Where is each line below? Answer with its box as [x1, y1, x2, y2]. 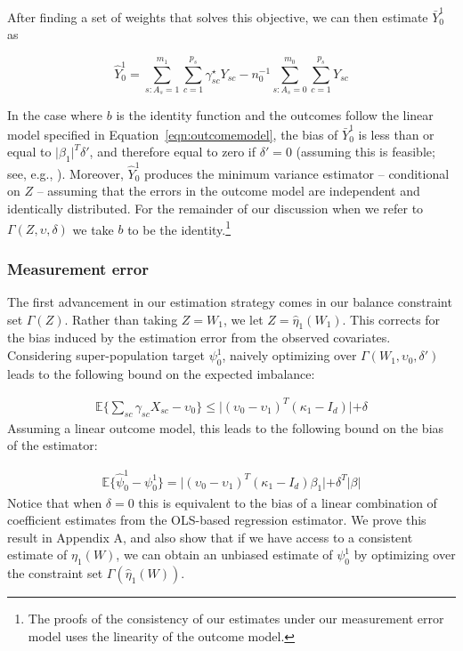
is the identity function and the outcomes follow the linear [116, 106, 434, 125]
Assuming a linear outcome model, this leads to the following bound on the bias [7, 418, 444, 437]
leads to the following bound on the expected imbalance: [7, 364, 315, 382]
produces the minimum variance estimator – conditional [143, 164, 450, 182]
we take [72, 220, 114, 238]
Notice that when [7, 493, 102, 511]
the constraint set [7, 564, 103, 583]
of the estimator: [7, 436, 98, 454]
